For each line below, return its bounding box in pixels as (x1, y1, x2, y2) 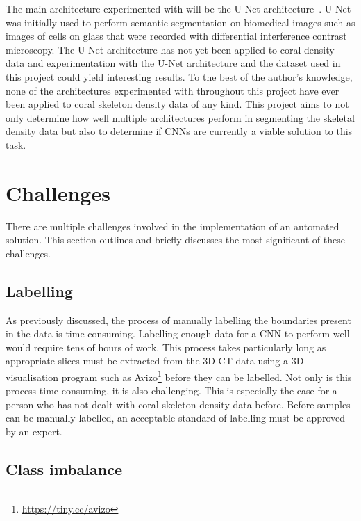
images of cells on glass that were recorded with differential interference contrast (6, 29, 347, 43)
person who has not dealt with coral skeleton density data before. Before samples (6, 396, 351, 411)
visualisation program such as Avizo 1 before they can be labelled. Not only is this (6, 368, 352, 384)
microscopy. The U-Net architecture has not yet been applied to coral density (6, 42, 335, 56)
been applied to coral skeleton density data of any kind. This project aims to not (6, 97, 349, 111)
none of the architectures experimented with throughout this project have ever (6, 83, 339, 97)
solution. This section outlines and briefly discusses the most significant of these (6, 232, 345, 247)
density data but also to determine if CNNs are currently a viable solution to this (6, 124, 353, 138)
